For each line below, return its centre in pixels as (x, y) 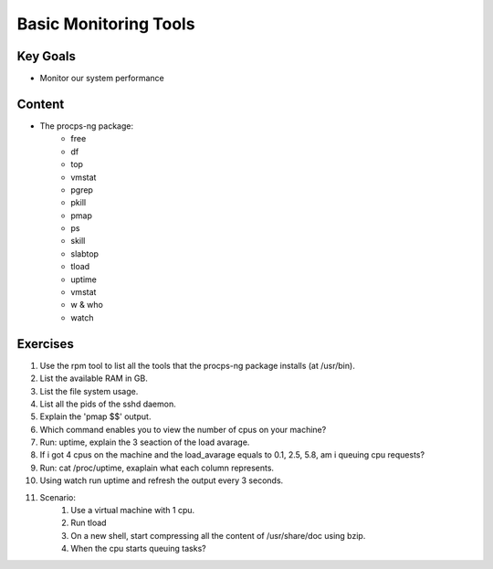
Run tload (89, 523)
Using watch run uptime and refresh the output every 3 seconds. (162, 480)
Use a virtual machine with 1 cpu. (133, 511)
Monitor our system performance (102, 79)
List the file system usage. (89, 391)
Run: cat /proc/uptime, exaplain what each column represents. (157, 468)
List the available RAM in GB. (94, 378)
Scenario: (58, 497)
